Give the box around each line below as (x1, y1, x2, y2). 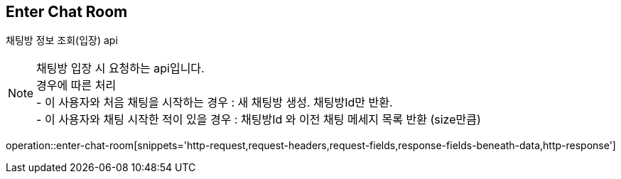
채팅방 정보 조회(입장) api (6, 34, 118, 47)
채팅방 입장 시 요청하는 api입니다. (36, 61, 205, 76)
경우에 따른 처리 (36, 78, 117, 93)
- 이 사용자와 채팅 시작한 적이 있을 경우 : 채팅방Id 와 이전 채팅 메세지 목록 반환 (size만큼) (36, 112, 481, 127)
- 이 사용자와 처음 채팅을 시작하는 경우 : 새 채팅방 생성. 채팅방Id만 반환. (36, 95, 393, 110)
